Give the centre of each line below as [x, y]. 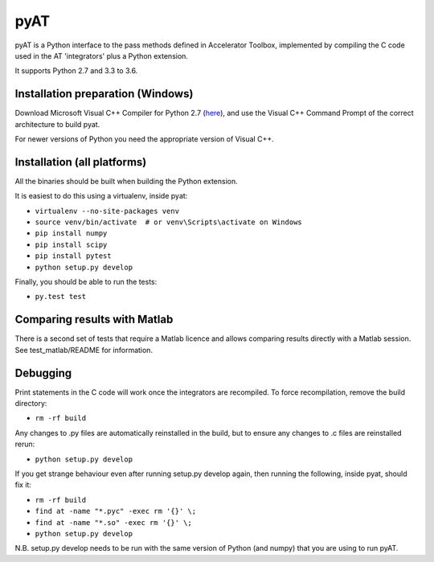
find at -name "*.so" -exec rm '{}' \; [113, 522]
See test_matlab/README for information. [84, 350]
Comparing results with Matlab [94, 320]
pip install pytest [73, 256]
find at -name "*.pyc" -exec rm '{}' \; [116, 511]
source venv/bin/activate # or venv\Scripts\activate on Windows [169, 222]
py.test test [61, 297]
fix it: [23, 485]
